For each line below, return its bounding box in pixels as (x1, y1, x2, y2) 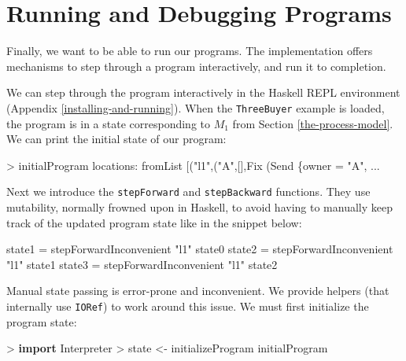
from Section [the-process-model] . (232, 115, 393, 131)
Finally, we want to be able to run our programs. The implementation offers (6, 42, 373, 59)
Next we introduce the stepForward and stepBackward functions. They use (6, 183, 371, 200)
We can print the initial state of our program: (6, 131, 227, 147)
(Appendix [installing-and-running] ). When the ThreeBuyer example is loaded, (6, 99, 385, 116)
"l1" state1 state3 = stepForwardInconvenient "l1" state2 (6, 256, 278, 272)
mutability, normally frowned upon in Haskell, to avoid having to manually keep (6, 199, 393, 215)
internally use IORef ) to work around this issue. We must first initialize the (6, 297, 369, 314)
